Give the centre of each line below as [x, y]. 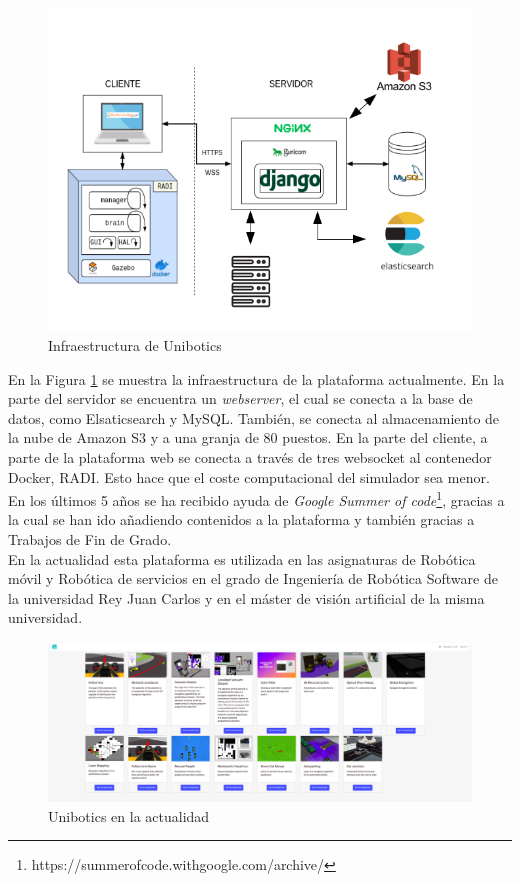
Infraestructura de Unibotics [135, 345]
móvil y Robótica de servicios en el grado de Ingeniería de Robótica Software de [253, 578]
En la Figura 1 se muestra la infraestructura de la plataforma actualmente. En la [256, 378]
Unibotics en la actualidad [129, 815]
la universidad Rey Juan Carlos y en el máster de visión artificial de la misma [246, 597]
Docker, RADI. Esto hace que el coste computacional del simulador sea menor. [249, 476]
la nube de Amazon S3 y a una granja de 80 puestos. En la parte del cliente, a [248, 437]
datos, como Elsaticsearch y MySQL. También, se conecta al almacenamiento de [254, 417]
